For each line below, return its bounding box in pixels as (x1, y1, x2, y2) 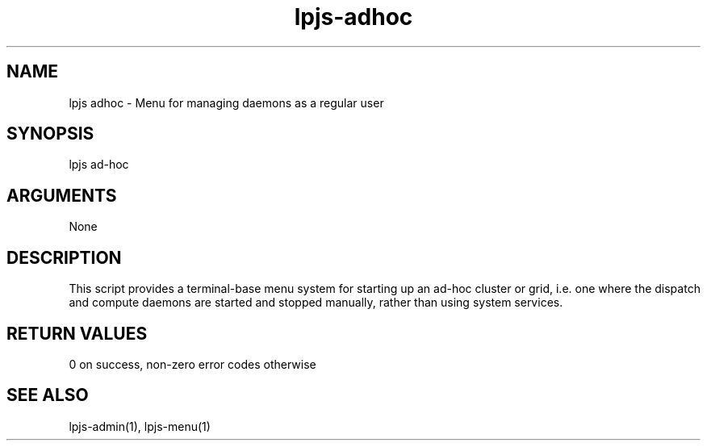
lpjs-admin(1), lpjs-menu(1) (69, 419, 211, 433)
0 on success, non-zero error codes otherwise (69, 357, 316, 371)
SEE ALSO (6, 385, 89, 406)
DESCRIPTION (6, 247, 122, 268)
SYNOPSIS (6, 123, 94, 144)
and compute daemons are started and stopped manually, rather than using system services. (69, 295, 563, 310)
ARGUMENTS (6, 185, 117, 206)
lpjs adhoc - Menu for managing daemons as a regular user (69, 95, 384, 110)
